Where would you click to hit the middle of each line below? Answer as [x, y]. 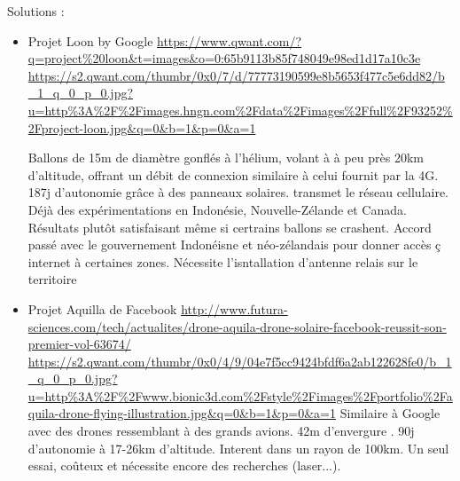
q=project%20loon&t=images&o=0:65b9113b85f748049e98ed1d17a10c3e [224, 58]
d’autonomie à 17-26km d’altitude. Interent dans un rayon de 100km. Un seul [238, 448]
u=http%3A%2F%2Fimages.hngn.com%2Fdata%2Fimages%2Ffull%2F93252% [240, 110]
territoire [52, 279]
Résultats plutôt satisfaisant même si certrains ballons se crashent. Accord [230, 227]
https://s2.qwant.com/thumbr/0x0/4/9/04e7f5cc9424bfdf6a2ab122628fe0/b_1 [240, 361]
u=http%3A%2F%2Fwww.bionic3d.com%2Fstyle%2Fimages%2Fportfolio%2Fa [240, 395]
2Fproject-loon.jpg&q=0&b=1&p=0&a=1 [142, 127]
